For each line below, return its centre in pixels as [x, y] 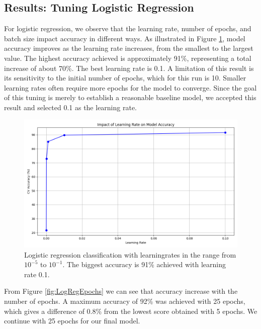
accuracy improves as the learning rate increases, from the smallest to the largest [129, 48]
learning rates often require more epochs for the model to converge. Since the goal [130, 87]
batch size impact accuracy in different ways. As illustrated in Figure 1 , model [125, 38]
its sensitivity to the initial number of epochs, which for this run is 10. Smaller [125, 78]
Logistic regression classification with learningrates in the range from [130, 254]
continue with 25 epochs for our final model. [72, 321]
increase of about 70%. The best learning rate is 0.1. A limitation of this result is [129, 68]
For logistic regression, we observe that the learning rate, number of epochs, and [128, 28]
